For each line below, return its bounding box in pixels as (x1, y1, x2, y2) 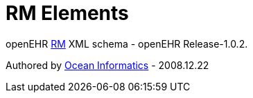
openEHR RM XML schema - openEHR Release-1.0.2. (6, 37, 248, 50)
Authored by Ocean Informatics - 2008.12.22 (6, 59, 209, 71)
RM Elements (6, 1, 129, 25)
